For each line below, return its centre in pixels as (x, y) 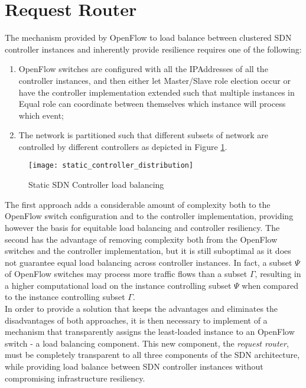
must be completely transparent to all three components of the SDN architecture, (152, 355)
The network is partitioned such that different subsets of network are (143, 135)
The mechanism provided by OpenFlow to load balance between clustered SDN (148, 38)
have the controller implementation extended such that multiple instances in (157, 92)
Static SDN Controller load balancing (96, 185)
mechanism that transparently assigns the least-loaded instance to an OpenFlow (150, 332)
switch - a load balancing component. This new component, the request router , (147, 343)
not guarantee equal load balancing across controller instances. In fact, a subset (149, 262)
